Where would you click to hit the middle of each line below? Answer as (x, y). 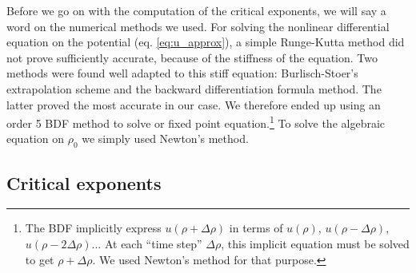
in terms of (256, 228)
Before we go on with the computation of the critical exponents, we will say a (196, 10)
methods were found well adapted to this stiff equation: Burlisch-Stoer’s (182, 73)
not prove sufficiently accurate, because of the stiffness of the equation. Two (192, 57)
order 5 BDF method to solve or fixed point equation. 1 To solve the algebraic (196, 122)
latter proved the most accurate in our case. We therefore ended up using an (194, 104)
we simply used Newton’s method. (165, 138)
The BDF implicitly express (93, 228)
